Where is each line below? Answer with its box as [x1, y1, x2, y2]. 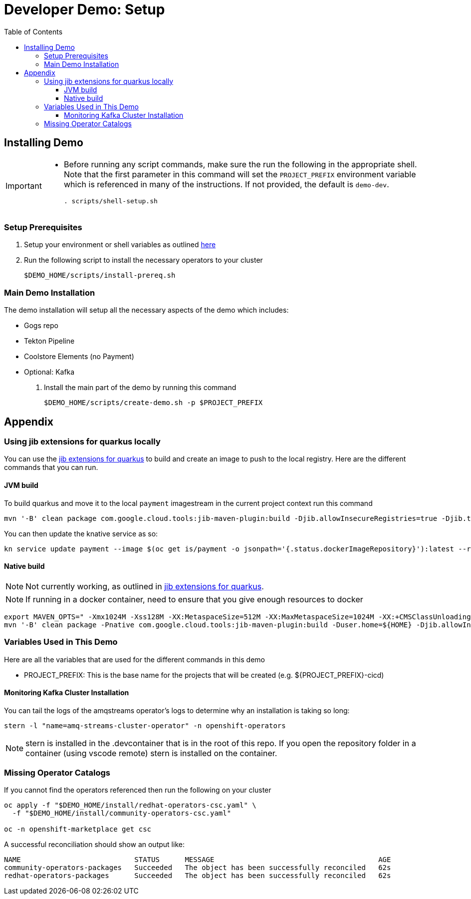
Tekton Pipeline [24, 337, 75, 346]
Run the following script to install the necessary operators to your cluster [24, 256, 263, 265]
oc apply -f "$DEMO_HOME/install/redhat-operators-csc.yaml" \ [4, 801, 256, 810]
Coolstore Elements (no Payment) [24, 352, 134, 361]
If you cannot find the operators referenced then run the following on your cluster [4, 786, 271, 795]
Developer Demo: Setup [4, 1, 165, 18]
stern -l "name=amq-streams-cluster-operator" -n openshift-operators [4, 721, 286, 730]
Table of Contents [4, 27, 63, 36]
